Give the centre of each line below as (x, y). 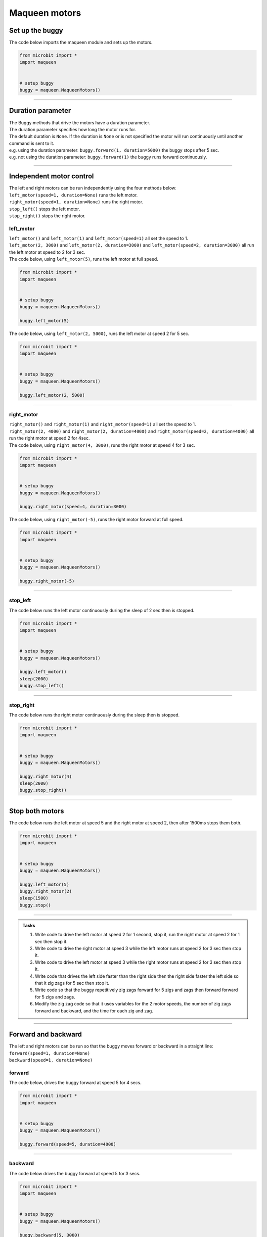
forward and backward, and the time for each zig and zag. (94, 1011)
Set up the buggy (36, 30)
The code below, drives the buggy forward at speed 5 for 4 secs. (75, 1083)
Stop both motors (37, 811)
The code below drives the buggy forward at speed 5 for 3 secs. (75, 1173)
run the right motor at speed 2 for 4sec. (49, 438)
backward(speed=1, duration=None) (51, 1060)
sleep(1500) (34, 898)
